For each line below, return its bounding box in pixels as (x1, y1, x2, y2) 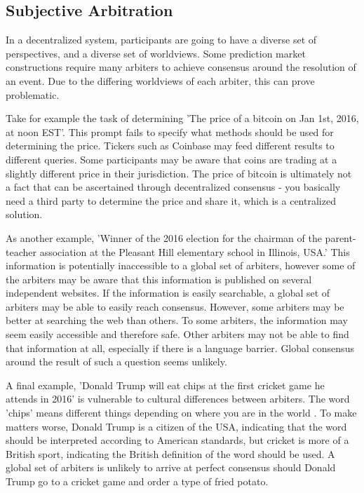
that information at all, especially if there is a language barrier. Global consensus (6, 340, 354, 355)
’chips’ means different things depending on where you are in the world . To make (6, 405, 357, 420)
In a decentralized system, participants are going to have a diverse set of (6, 32, 317, 47)
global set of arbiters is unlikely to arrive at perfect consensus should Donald (6, 460, 336, 475)
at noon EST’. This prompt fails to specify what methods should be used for (6, 124, 334, 139)
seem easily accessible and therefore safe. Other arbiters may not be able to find (6, 327, 349, 342)
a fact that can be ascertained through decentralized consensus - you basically (6, 180, 341, 194)
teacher (6, 244, 36, 259)
